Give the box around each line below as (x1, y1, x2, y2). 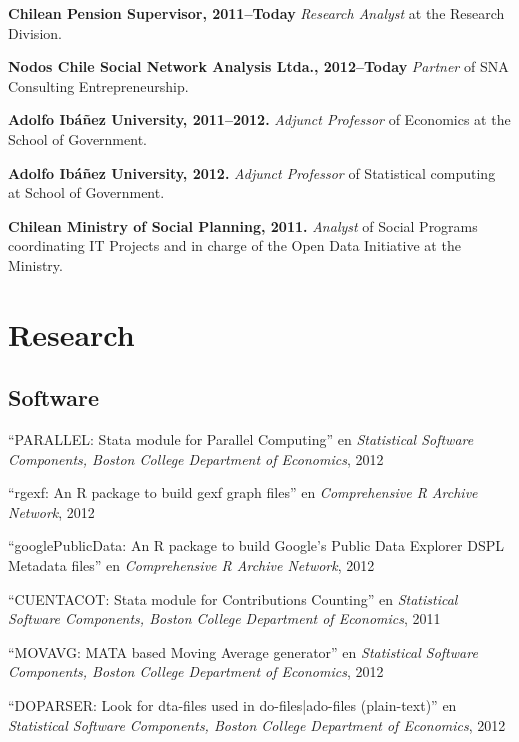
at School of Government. (8, 182, 165, 203)
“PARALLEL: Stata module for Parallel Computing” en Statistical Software (8, 429, 474, 450)
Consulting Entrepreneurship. (8, 75, 189, 96)
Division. (8, 22, 62, 43)
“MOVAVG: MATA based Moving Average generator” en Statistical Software (8, 641, 478, 662)
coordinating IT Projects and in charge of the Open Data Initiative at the (8, 235, 461, 256)
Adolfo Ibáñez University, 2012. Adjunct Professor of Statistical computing (8, 162, 496, 183)
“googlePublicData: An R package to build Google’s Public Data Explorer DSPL (8, 535, 504, 556)
